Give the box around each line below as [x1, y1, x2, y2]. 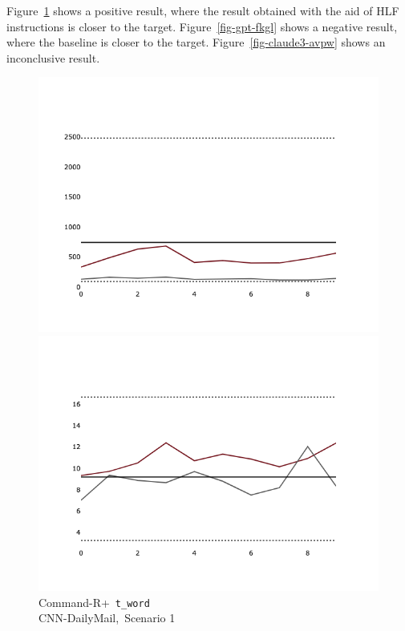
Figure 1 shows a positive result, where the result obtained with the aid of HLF [6, 2, 399, 18]
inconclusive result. [6, 49, 100, 66]
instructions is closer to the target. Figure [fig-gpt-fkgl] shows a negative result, [6, 18, 398, 34]
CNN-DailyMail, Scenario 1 [38, 609, 176, 626]
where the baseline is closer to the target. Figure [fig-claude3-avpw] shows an [6, 34, 386, 51]
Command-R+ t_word [38, 593, 150, 610]
